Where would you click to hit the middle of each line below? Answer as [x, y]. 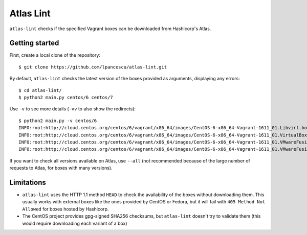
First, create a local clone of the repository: [55, 55]
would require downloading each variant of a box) [75, 223]
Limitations [28, 182]
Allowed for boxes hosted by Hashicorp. [65, 209]
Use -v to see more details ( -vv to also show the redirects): [72, 109]
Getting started [34, 43]
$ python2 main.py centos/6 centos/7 [66, 98]
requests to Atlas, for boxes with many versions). [61, 168]
